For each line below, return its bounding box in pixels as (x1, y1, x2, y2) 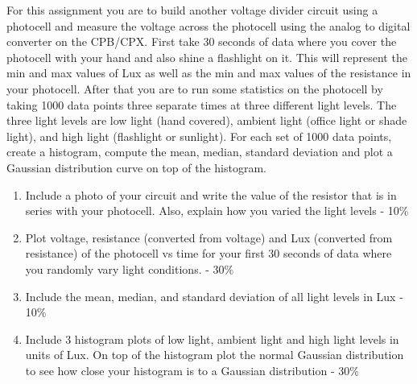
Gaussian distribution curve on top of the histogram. (6, 159, 266, 175)
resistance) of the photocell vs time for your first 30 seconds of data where (25, 245, 392, 262)
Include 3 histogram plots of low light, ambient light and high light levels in (25, 330, 399, 347)
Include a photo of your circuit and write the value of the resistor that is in (25, 186, 397, 203)
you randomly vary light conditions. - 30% (25, 260, 234, 277)
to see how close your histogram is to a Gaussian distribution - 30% (25, 361, 359, 378)
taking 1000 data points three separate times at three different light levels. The (6, 96, 397, 113)
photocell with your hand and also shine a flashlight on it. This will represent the (6, 48, 407, 65)
